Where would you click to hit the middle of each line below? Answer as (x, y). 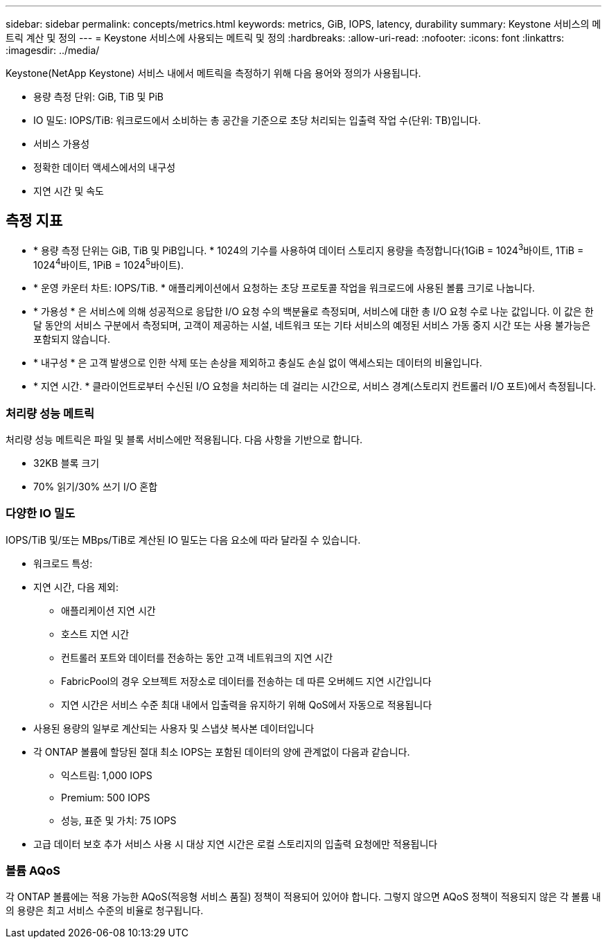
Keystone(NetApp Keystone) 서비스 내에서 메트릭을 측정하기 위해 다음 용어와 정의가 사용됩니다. (213, 73)
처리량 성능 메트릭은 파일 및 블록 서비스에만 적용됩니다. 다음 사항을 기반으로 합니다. (184, 439)
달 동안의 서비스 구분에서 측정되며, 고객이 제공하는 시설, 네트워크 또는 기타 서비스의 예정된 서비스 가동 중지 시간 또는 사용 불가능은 (312, 326)
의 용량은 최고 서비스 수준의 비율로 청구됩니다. (105, 911)
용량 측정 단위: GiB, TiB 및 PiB (98, 97)
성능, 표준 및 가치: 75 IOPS (119, 820)
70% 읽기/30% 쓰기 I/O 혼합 (96, 486)
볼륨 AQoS (33, 871)
